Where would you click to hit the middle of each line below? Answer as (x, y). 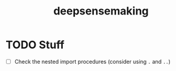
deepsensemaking (101, 11)
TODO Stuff (35, 45)
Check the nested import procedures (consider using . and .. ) (92, 61)
